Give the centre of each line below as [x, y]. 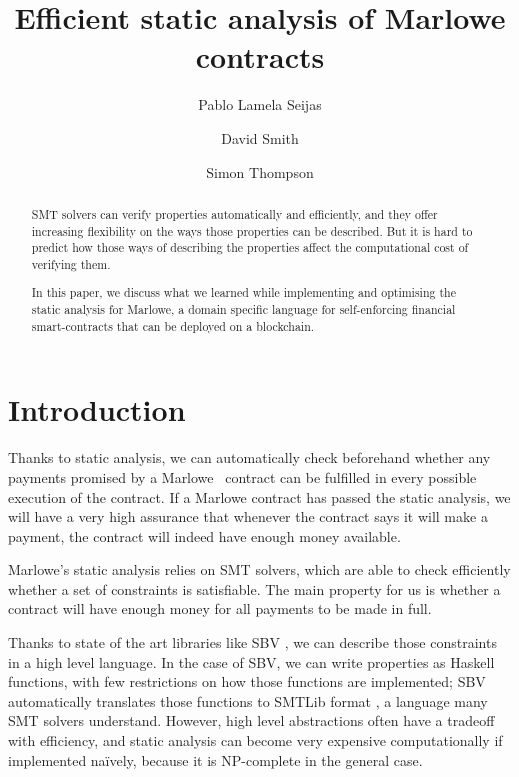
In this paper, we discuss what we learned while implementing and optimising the [243, 292]
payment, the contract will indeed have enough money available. [204, 535]
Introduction [97, 409]
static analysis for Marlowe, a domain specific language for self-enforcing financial [243, 309]
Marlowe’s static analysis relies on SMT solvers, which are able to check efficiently [259, 569]
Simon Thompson [260, 171]
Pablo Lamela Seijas [260, 104]
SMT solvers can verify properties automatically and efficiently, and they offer [234, 213]
